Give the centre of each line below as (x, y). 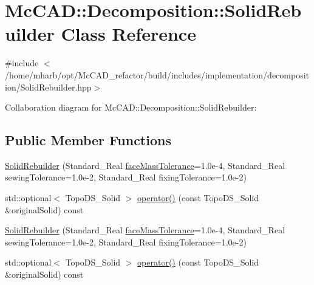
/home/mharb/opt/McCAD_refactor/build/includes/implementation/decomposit (157, 74)
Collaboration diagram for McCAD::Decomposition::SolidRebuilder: (131, 107)
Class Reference (128, 34)
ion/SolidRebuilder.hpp (48, 87)
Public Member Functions (88, 140)
